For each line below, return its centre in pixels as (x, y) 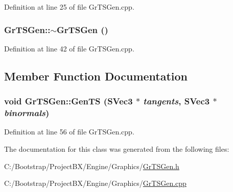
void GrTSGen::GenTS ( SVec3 (68, 101)
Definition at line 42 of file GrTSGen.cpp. (69, 48)
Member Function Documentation (96, 76)
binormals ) (27, 113)
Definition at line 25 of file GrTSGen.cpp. (69, 7)
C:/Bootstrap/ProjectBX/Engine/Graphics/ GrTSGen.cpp (95, 183)
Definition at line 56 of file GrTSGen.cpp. (69, 132)
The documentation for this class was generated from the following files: (117, 148)
